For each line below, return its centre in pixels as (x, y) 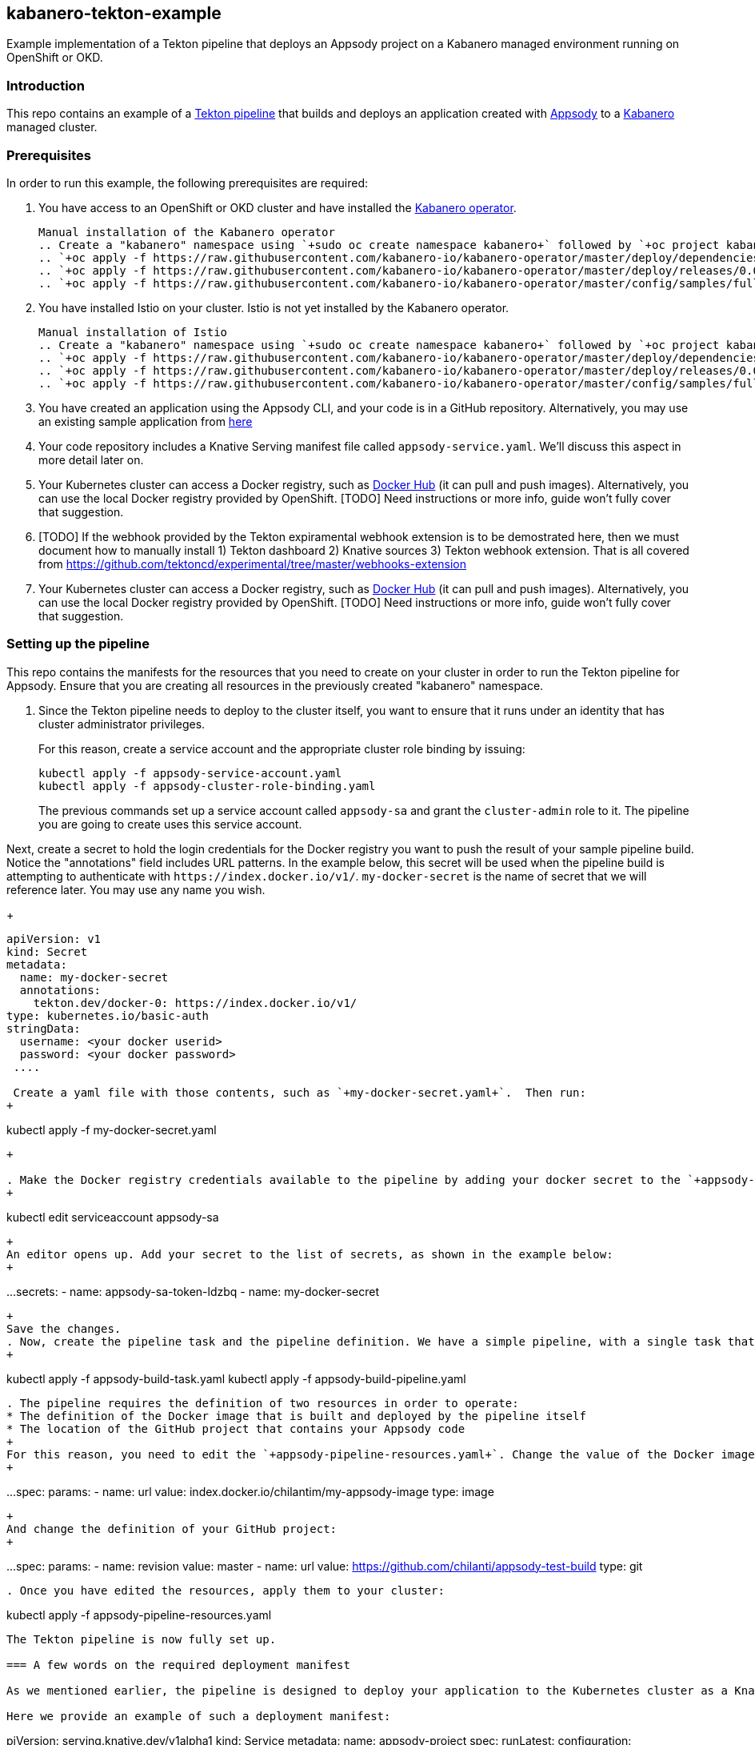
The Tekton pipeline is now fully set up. (142, 1639)
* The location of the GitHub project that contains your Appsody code (236, 1428)
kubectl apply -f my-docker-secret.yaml (112, 1129)
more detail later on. (91, 459)
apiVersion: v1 (54, 939)
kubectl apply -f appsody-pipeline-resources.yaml (139, 1615)
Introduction (46, 85)
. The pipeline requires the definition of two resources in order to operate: (263, 1403)
